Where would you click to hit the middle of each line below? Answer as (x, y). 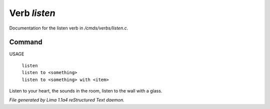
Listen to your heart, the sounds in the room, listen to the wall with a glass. (86, 91)
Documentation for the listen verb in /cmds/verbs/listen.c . (69, 28)
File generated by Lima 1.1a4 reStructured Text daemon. (67, 100)
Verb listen (32, 13)
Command (26, 42)
